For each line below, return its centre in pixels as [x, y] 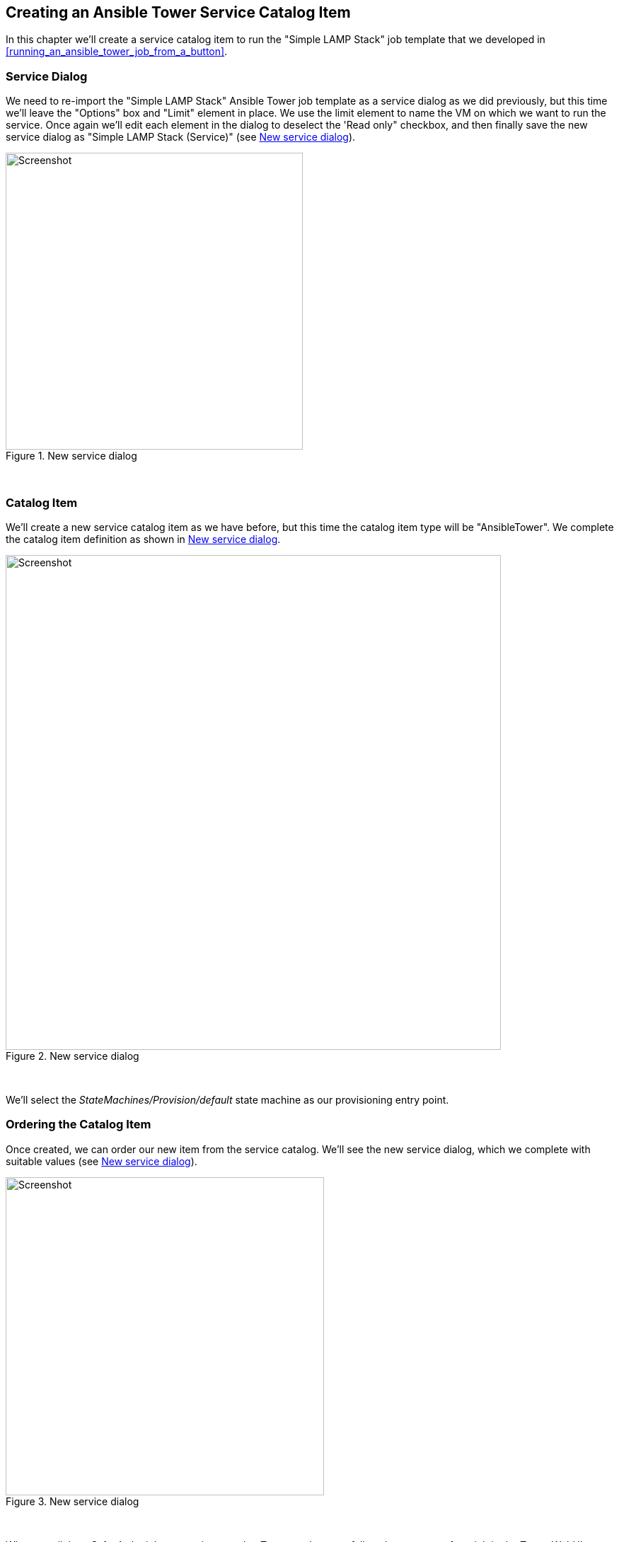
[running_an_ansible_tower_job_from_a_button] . [117, 52]
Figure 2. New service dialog [73, 1056]
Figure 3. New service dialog [73, 1501]
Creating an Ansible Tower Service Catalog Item [178, 12]
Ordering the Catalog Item [79, 1125]
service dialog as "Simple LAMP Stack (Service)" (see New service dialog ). [181, 137]
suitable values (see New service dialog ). [102, 1161]
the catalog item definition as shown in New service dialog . [143, 539]
